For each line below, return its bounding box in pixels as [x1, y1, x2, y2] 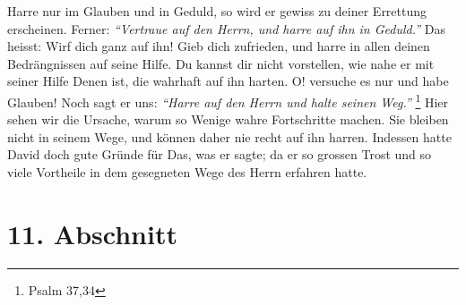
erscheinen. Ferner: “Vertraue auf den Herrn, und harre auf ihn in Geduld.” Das [7, 19, 445, 38]
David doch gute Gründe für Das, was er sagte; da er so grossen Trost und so [7, 145, 432, 164]
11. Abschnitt [7, 215, 177, 251]
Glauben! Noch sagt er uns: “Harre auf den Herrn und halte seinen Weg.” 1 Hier [7, 89, 449, 111]
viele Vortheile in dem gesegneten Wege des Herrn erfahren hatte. [7, 163, 367, 181]
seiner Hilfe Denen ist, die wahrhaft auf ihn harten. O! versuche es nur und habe [7, 72, 449, 90]
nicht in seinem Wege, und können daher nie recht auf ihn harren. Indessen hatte [7, 127, 452, 146]
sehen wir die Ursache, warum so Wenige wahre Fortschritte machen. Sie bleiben [7, 110, 449, 129]
